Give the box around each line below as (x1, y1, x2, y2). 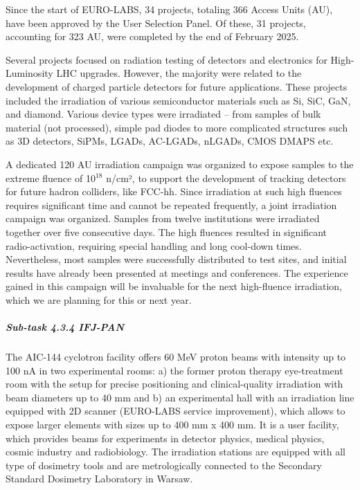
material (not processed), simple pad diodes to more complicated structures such (6, 120, 348, 134)
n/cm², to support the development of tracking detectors (106, 170, 346, 185)
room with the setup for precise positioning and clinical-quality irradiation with (6, 376, 343, 391)
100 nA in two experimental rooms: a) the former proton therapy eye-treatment (6, 363, 343, 377)
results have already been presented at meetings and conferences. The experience (6, 265, 348, 280)
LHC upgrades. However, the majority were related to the (56, 66, 302, 80)
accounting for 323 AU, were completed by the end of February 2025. (6, 29, 299, 44)
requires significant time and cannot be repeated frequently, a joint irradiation (6, 197, 337, 212)
